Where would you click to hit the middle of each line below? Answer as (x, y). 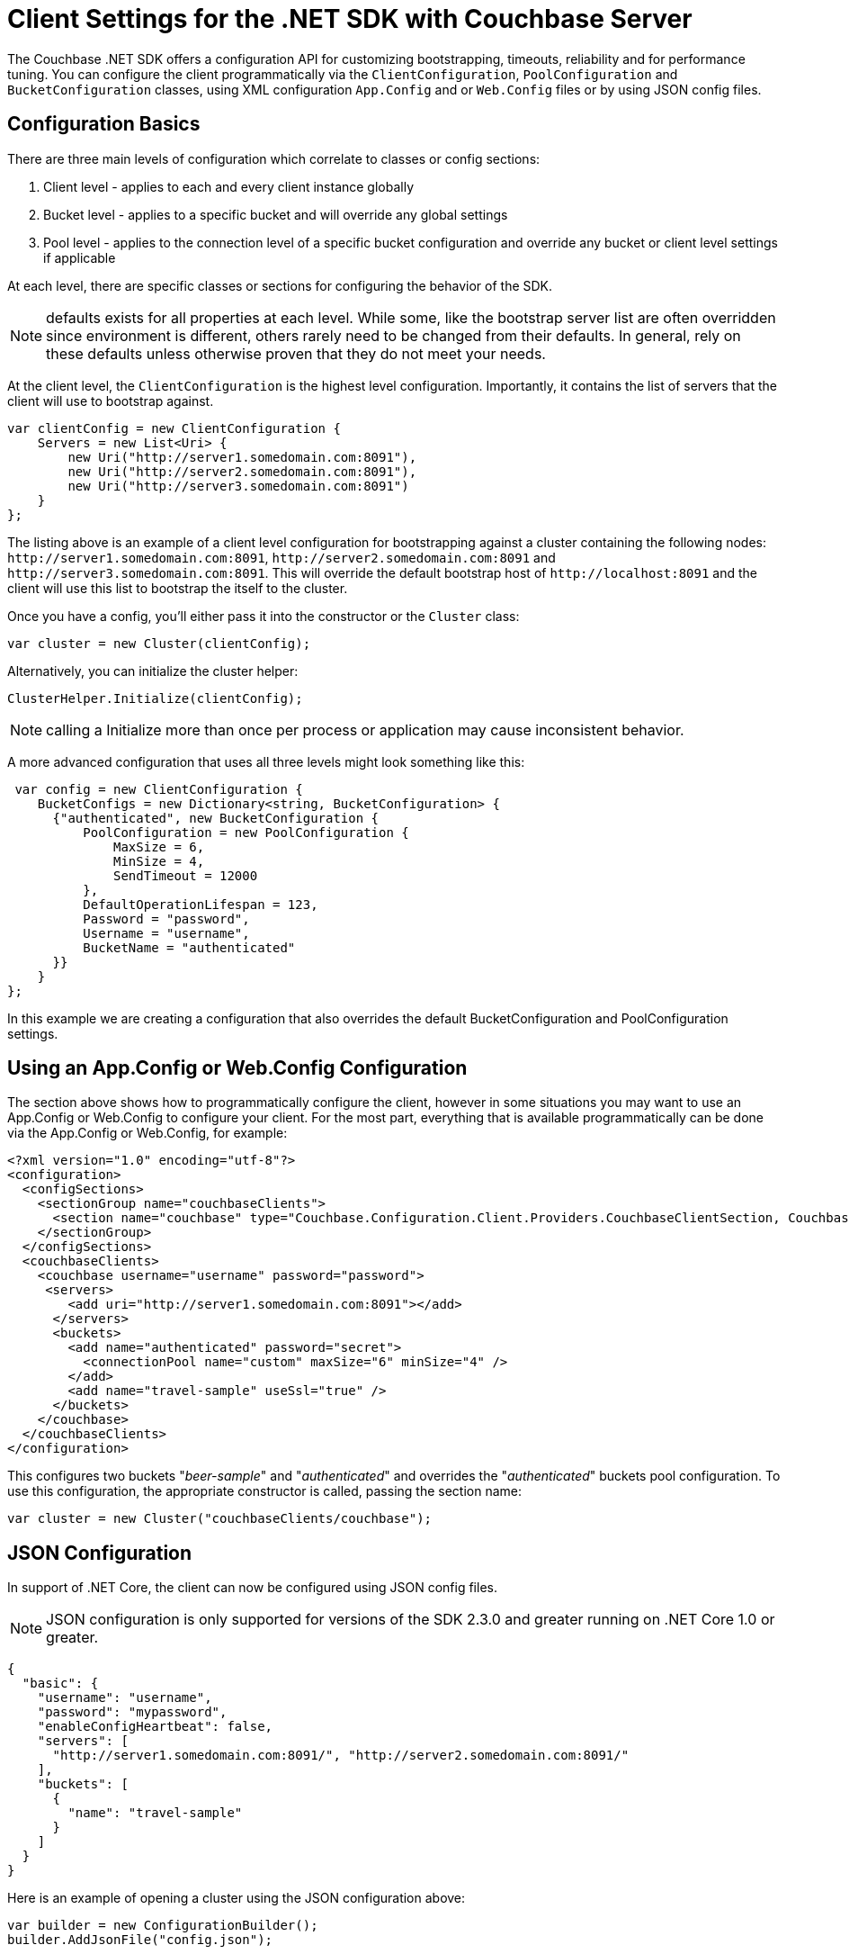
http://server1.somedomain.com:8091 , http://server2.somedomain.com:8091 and (282, 557)
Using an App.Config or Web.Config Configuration (237, 1068)
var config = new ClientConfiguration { (159, 789)
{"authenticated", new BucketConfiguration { (216, 818)
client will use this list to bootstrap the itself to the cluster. (178, 588)
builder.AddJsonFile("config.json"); (140, 1940)
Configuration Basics (104, 124)
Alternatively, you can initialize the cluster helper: (153, 671)
